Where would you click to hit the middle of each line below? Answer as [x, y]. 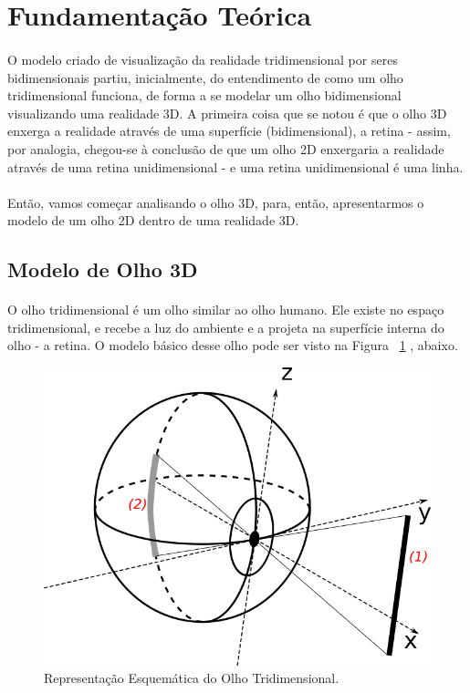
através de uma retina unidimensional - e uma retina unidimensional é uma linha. [235, 166]
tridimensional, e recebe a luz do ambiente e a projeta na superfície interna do [226, 327]
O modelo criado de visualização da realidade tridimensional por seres [203, 59]
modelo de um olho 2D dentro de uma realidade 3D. [153, 220]
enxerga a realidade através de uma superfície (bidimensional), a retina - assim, [229, 131]
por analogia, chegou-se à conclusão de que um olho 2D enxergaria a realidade [226, 148]
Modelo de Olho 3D [103, 269]
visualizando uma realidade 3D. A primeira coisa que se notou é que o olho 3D [227, 113]
